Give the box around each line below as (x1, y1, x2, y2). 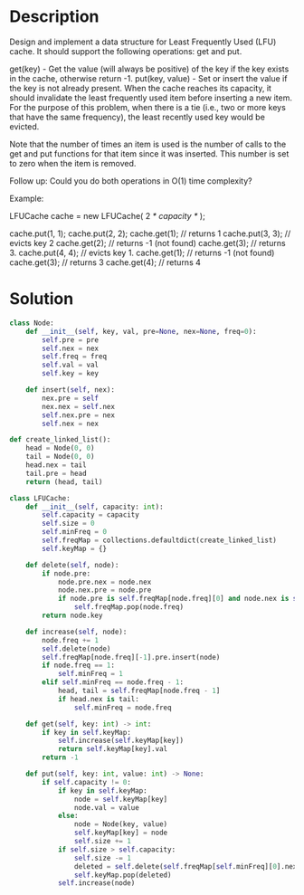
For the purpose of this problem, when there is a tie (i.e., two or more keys (9, 101, 287, 112)
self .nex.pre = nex (42, 410, 116, 420)
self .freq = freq (42, 352, 107, 361)
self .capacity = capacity (42, 510, 140, 519)
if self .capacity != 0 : (42, 777, 131, 786)
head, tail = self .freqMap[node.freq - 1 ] (57, 686, 221, 695)
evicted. (9, 120, 40, 132)
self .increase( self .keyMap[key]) (57, 736, 184, 746)
